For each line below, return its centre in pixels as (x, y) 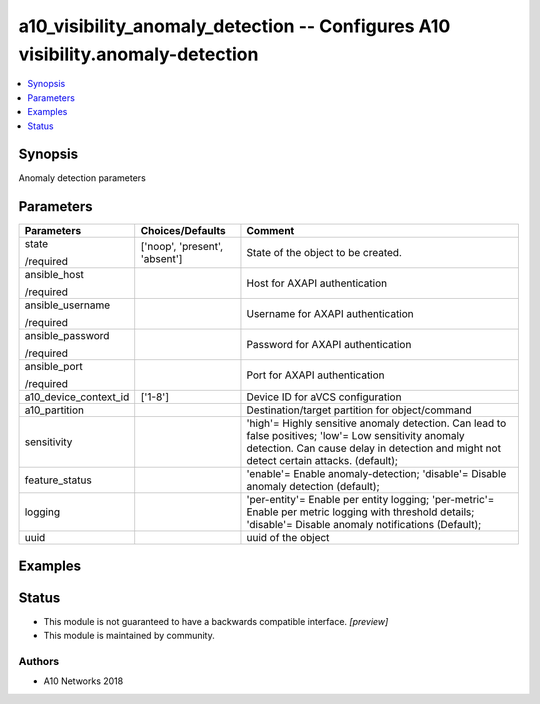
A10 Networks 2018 (83, 681)
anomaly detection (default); (313, 487)
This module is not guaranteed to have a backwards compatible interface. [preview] (216, 621)
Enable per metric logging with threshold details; (360, 512)
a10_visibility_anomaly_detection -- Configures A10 (234, 26)
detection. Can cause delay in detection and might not (374, 448)
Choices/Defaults (183, 231)
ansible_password (67, 336)
